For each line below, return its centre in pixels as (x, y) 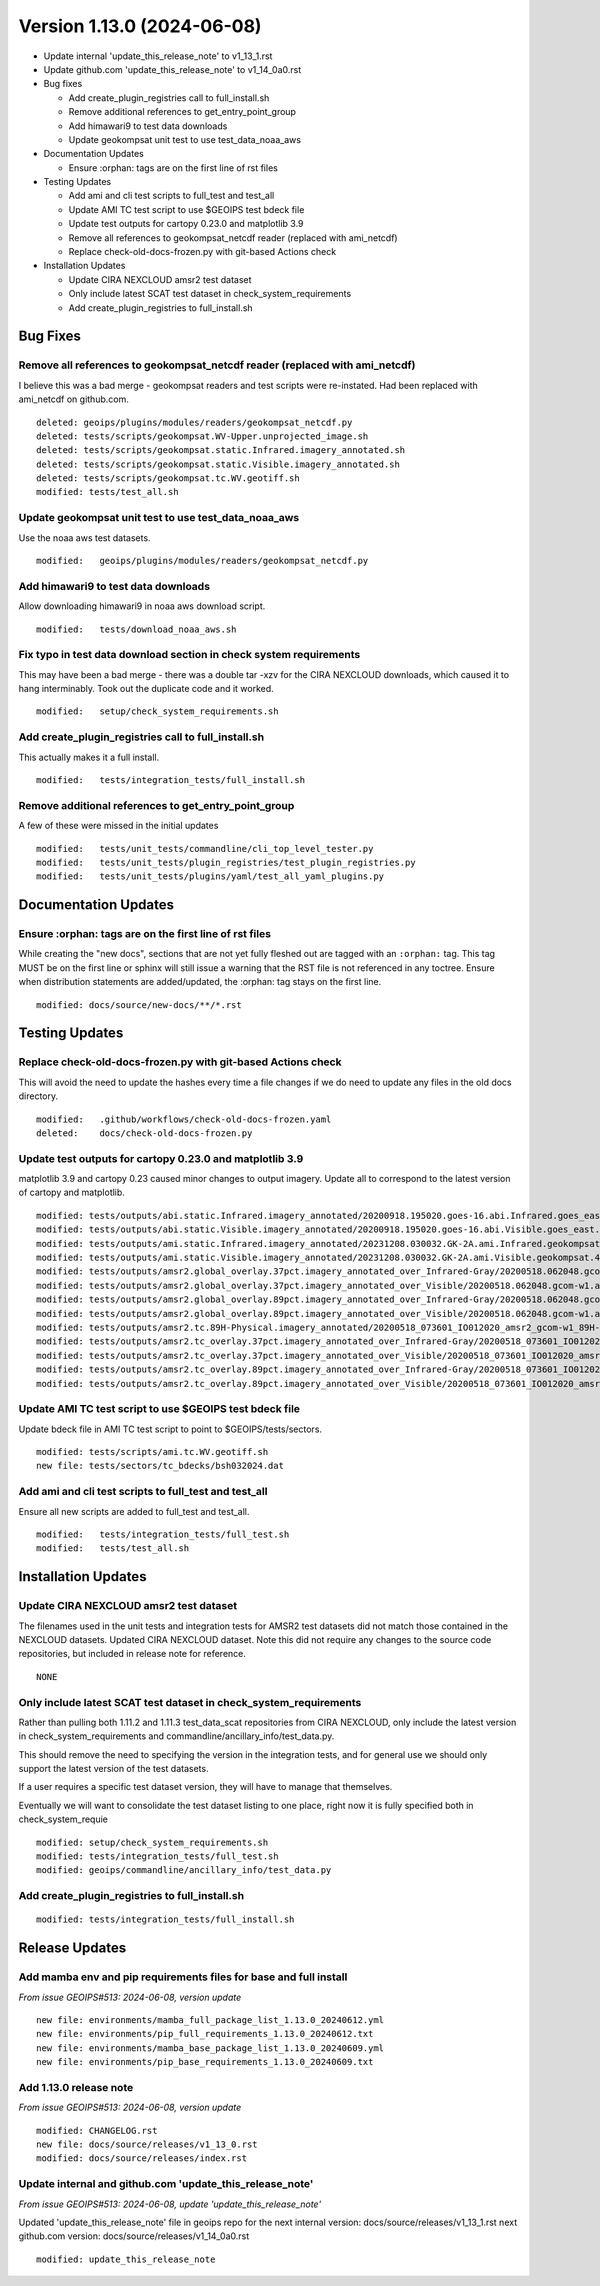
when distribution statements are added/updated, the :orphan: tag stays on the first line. (200, 982)
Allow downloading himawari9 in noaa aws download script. (142, 606)
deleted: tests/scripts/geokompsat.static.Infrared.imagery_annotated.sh (221, 450)
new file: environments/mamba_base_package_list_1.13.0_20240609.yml (210, 2048)
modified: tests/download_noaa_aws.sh (136, 629)
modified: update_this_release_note (126, 2259)
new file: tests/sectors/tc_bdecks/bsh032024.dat (160, 1466)
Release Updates (72, 1948)
